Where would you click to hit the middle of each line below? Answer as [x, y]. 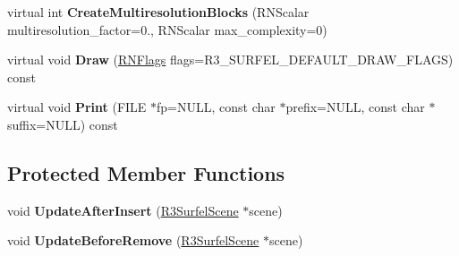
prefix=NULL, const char [355, 107]
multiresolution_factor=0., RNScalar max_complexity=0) [167, 29]
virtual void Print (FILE [77, 107]
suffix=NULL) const [63, 124]
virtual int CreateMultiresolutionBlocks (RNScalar [158, 12]
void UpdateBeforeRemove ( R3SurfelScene [133, 240]
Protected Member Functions [146, 172]
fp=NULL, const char [216, 107]
